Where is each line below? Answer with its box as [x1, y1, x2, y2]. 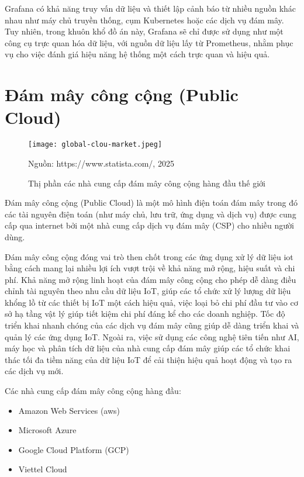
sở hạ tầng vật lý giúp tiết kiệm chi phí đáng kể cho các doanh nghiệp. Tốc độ [5, 307, 285, 320]
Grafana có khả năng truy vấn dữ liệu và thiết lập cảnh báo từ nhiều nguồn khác [5, 2, 296, 14]
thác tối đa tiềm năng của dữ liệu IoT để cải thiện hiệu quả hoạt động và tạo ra [5, 353, 292, 365]
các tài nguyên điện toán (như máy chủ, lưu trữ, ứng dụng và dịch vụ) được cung [5, 208, 296, 220]
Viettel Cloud [18, 463, 67, 475]
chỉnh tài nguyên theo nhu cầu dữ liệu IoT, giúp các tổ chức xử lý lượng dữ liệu [5, 285, 291, 297]
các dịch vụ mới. [5, 365, 64, 377]
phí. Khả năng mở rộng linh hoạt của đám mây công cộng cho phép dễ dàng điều [5, 273, 296, 285]
